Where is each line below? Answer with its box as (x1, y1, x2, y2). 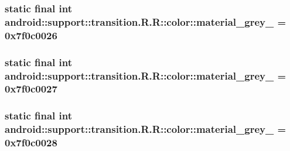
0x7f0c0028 (5, 135, 57, 150)
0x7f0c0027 (5, 81, 57, 96)
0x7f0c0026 (5, 28, 57, 42)
